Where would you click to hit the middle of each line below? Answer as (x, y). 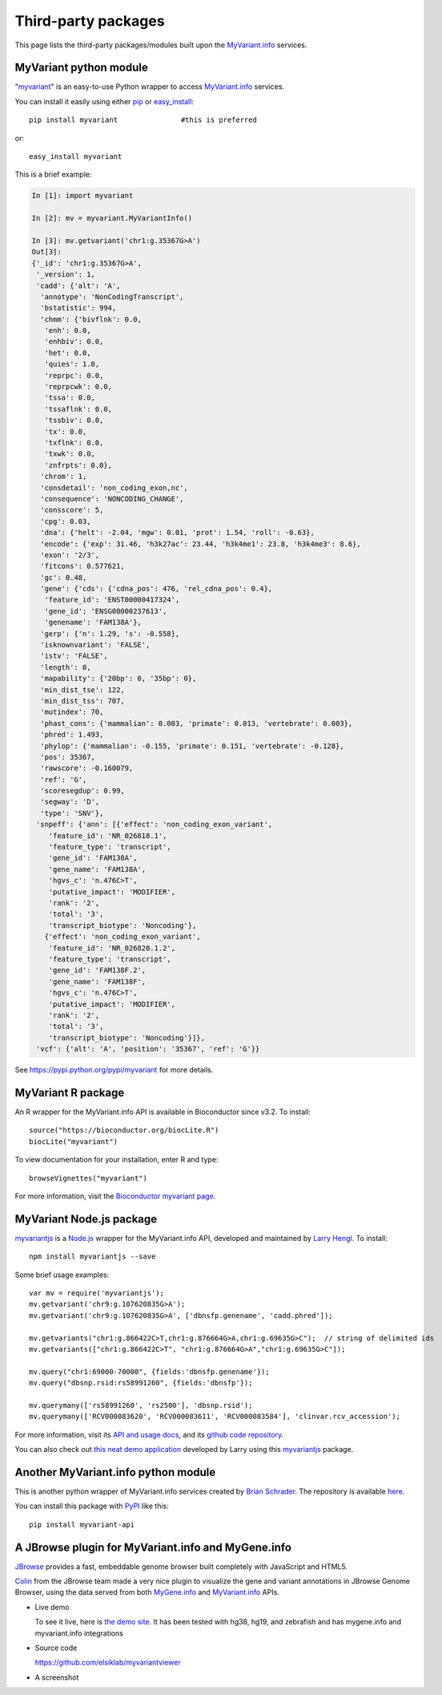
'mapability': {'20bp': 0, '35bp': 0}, (119, 679)
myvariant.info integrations (79, 1633)
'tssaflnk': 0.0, (78, 409)
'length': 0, (66, 667)
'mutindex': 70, (72, 712)
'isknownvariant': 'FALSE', (95, 645)
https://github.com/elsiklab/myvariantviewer (108, 1663)
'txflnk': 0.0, (74, 442)
